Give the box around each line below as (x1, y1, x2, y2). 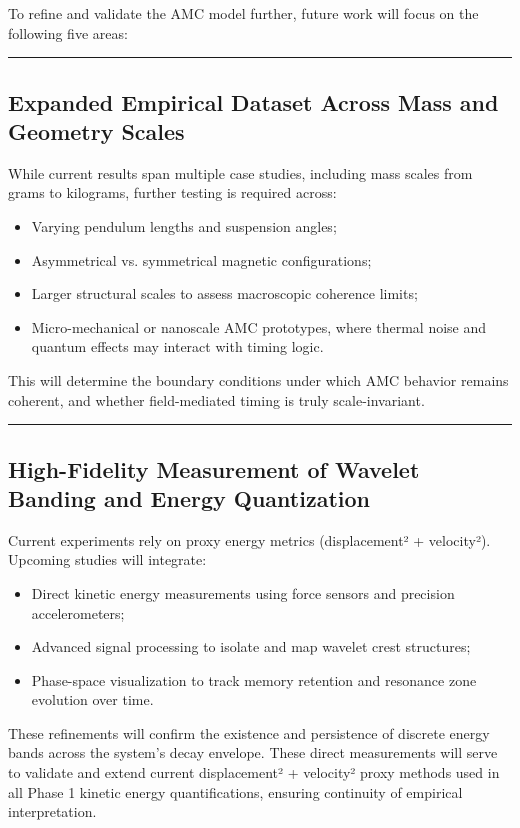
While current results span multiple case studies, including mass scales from (8, 162, 473, 183)
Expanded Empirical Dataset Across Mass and (8, 86, 499, 117)
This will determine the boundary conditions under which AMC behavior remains (8, 369, 509, 390)
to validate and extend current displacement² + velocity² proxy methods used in (8, 762, 500, 783)
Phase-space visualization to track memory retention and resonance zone (31, 669, 477, 690)
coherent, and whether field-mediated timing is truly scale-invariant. (8, 389, 425, 410)
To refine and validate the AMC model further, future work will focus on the (8, 3, 479, 23)
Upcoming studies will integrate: (8, 549, 207, 570)
